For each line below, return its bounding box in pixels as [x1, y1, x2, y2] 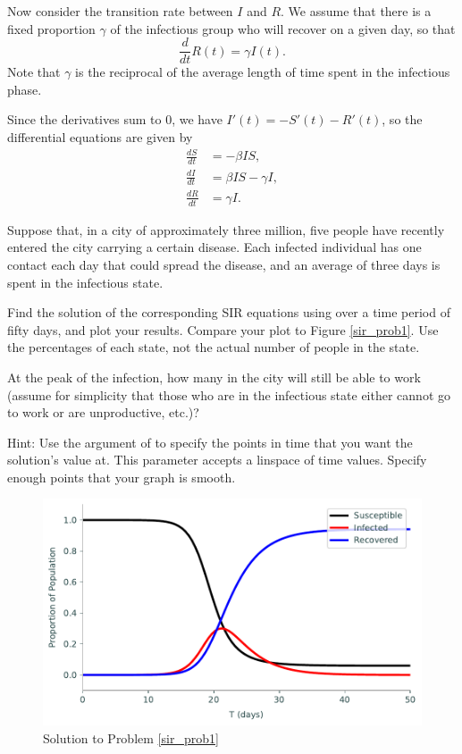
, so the [382, 110, 423, 129]
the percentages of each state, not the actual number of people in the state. [7, 338, 420, 356]
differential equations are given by [7, 128, 193, 147]
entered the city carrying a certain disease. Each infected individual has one [7, 238, 422, 256]
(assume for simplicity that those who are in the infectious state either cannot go [7, 385, 450, 404]
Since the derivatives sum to [7, 110, 162, 129]
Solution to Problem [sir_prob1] [43, 728, 219, 747]
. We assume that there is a [281, 2, 432, 20]
